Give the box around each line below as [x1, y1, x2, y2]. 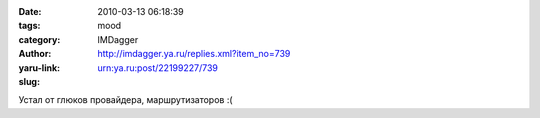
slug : [18, 75, 40, 87]
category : [18, 33, 61, 45]
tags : [18, 20, 41, 32]
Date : [18, 6, 42, 17]
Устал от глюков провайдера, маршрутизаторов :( [18, 94, 234, 106]
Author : [18, 48, 52, 60]
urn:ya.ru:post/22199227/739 [97, 61, 219, 74]
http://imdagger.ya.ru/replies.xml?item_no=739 [97, 48, 291, 60]
